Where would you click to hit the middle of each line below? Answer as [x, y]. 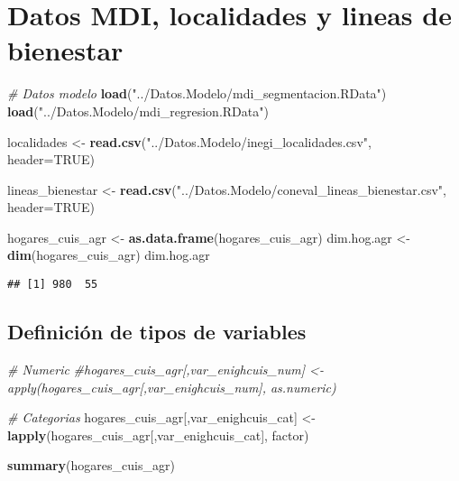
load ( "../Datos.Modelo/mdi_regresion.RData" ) [138, 111]
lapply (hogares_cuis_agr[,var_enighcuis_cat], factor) [158, 435]
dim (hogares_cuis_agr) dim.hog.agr [109, 255]
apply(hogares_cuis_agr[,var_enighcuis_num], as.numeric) [172, 387]
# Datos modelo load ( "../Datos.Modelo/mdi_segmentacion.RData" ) [197, 93]
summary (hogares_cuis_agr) [91, 465]
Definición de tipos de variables [157, 332]
